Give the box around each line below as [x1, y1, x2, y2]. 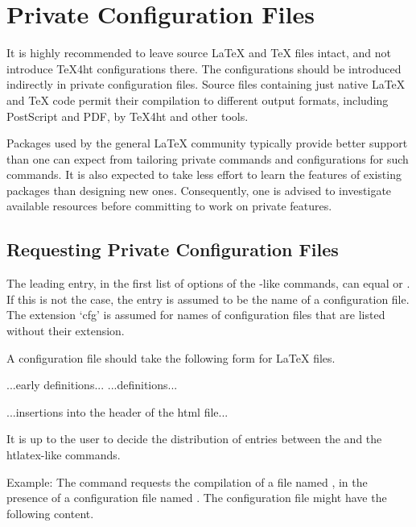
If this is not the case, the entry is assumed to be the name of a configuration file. [6, 290, 410, 307]
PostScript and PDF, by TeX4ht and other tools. [6, 107, 249, 124]
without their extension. [6, 322, 125, 339]
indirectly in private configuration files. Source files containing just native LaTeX [6, 76, 406, 93]
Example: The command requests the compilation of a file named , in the [6, 473, 368, 490]
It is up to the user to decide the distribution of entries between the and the [6, 430, 382, 447]
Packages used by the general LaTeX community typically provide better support [6, 135, 408, 151]
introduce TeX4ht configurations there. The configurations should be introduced [6, 60, 402, 77]
